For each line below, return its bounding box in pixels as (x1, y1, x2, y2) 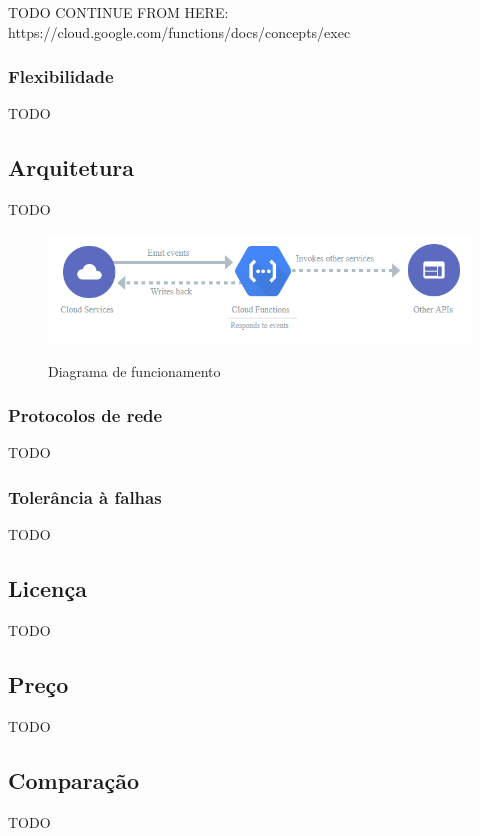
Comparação (8, 764, 140, 795)
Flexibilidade (8, 64, 114, 89)
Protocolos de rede (8, 403, 163, 428)
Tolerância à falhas (8, 484, 162, 509)
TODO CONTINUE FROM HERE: (8, 2, 229, 22)
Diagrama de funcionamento (48, 360, 221, 381)
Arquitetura (8, 152, 135, 183)
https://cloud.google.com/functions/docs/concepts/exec (8, 21, 351, 42)
